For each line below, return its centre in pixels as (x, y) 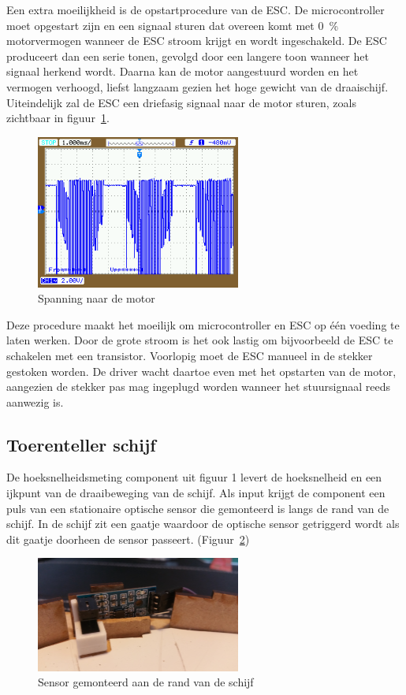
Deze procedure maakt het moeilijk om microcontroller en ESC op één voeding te (203, 324)
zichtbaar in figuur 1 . (58, 118)
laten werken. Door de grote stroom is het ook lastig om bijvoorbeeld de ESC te (200, 340)
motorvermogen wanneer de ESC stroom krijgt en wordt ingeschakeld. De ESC (197, 41)
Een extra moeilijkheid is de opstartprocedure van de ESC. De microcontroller (196, 9)
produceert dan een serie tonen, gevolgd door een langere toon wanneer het (188, 56)
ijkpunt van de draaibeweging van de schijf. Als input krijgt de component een (196, 493)
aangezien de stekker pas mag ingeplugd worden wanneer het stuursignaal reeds (199, 387)
